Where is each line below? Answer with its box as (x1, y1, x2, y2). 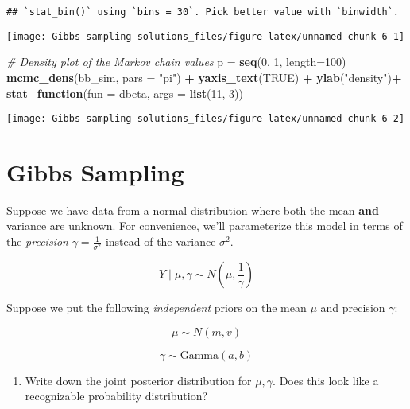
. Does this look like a (273, 372, 379, 388)
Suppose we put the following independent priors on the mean (6, 299, 307, 316)
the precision (6, 233, 68, 250)
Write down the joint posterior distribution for (25, 372, 252, 388)
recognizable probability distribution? (25, 388, 208, 404)
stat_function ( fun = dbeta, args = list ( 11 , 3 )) (6, 84, 243, 101)
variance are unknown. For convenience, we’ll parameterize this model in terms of (6, 217, 403, 234)
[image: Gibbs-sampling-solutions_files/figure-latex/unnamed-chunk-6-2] (6, 113, 405, 125)
